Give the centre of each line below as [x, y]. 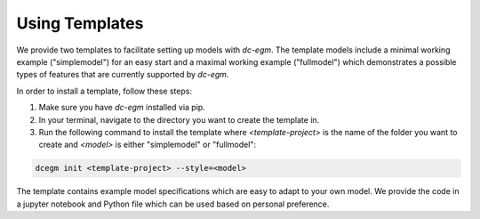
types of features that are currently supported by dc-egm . [123, 75]
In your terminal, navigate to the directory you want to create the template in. [179, 119]
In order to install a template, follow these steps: [104, 91]
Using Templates [80, 23]
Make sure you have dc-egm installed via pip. [122, 108]
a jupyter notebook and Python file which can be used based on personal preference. [173, 204]
